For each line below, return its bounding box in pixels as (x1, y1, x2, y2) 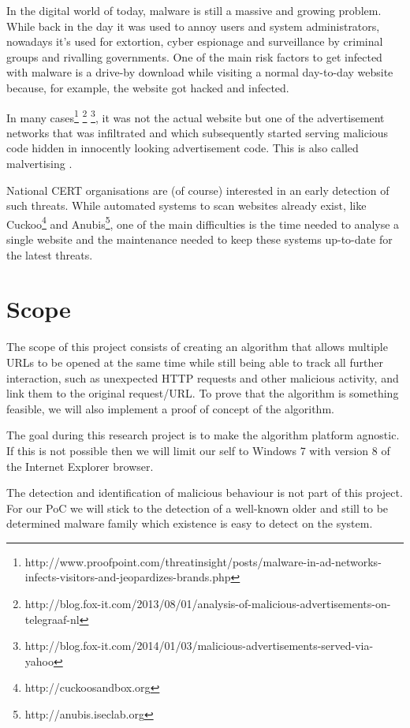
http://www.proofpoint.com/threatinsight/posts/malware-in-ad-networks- (24, 553, 382, 569)
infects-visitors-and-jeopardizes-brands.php (24, 569, 231, 585)
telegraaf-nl (24, 610, 80, 627)
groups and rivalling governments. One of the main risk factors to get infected (6, 48, 382, 65)
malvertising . (6, 155, 73, 171)
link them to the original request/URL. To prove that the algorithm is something (6, 385, 399, 401)
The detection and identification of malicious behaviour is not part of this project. (6, 484, 403, 501)
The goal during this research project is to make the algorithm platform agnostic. (6, 427, 400, 443)
